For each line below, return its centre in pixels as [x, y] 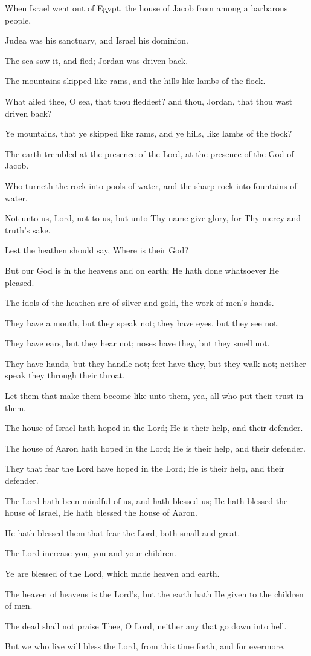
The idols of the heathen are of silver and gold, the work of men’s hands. [139, 303]
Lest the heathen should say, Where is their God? [97, 250]
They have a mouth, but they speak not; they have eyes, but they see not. [142, 323]
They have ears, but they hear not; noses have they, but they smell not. [137, 343]
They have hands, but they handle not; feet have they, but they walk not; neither [155, 363]
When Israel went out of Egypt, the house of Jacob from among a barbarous [146, 8]
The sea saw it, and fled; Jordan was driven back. [97, 60]
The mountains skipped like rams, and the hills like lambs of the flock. [135, 81]
